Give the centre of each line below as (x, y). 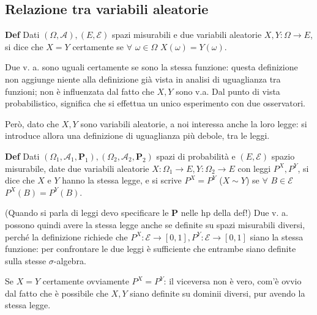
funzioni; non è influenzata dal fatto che (80, 91)
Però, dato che (32, 123)
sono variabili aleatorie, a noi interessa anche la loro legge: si (194, 123)
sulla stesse (26, 260)
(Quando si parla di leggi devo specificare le (87, 213)
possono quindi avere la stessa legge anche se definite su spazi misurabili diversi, (155, 224)
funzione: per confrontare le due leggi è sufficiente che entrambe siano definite (151, 249)
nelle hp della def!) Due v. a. (234, 213)
